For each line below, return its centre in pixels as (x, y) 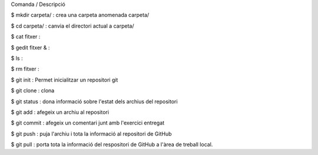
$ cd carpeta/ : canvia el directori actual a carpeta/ (72, 26)
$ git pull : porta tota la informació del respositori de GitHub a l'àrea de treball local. (112, 144)
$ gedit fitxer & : (30, 48)
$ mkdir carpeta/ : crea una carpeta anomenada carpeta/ (80, 15)
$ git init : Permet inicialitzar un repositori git (64, 80)
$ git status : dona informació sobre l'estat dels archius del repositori (94, 101)
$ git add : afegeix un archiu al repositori (60, 112)
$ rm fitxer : (25, 69)
